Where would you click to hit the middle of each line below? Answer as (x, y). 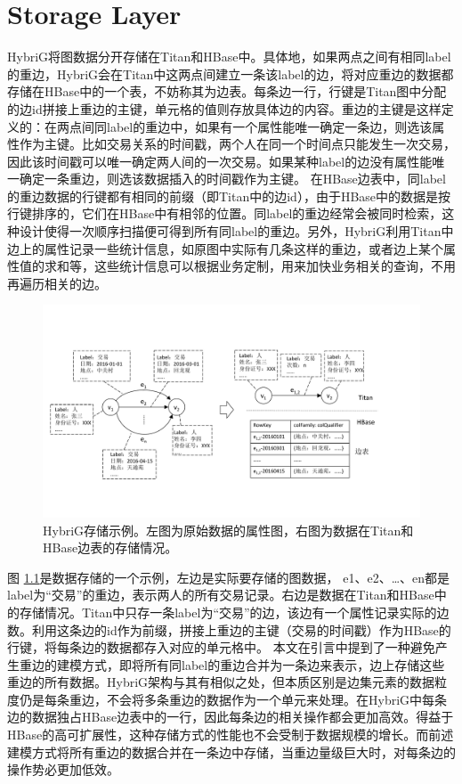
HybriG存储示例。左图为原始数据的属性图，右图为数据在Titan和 (228, 530)
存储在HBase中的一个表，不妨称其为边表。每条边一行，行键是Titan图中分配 (227, 91)
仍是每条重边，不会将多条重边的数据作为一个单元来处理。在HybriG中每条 (233, 699)
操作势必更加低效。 (63, 769)
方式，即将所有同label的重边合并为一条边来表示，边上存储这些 (263, 664)
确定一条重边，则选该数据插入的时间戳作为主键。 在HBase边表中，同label (232, 179)
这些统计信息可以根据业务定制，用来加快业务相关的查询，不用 (275, 266)
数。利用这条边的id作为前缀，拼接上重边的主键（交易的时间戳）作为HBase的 (229, 629)
